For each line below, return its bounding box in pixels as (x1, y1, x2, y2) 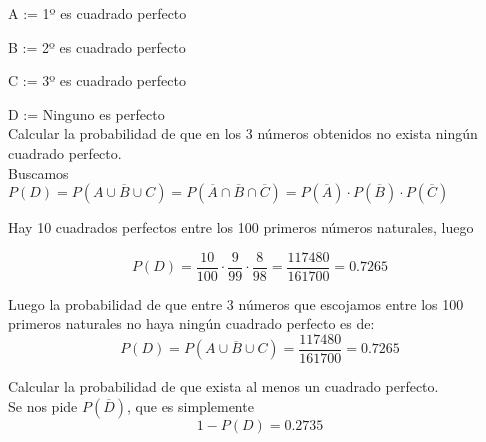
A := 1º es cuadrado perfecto (8, 3, 187, 23)
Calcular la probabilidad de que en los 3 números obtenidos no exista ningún (8, 123, 478, 144)
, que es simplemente (127, 395, 254, 416)
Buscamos (8, 162, 69, 183)
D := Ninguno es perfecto (8, 103, 165, 124)
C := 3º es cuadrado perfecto (8, 70, 186, 91)
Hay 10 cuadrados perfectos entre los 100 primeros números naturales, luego (8, 217, 474, 238)
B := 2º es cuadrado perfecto (8, 36, 186, 57)
